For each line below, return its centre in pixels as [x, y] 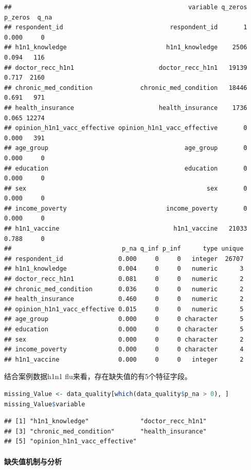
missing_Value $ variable [45, 404]
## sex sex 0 [126, 188]
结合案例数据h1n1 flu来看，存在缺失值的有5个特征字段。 [98, 376]
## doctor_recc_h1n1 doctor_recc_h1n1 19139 [126, 68]
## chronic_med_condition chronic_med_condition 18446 [126, 88]
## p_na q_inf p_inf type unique [124, 249]
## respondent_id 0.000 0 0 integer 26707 [124, 259]
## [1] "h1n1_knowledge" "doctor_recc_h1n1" [105, 421]
